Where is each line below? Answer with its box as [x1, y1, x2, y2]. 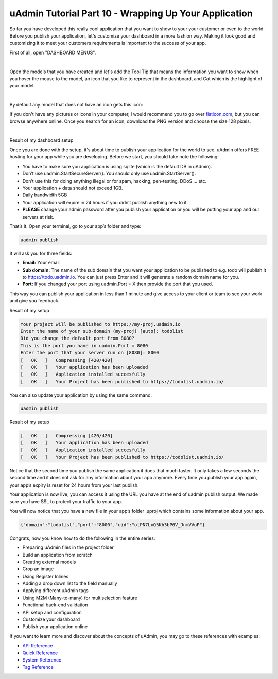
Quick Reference [22, 650, 58, 656]
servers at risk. [22, 213, 54, 220]
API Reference [22, 642, 53, 649]
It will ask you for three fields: [9, 250, 72, 256]
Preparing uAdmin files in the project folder [22, 544, 114, 550]
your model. [9, 83, 36, 89]
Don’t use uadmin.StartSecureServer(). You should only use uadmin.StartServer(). [22, 170, 196, 177]
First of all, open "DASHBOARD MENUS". [9, 49, 96, 56]
